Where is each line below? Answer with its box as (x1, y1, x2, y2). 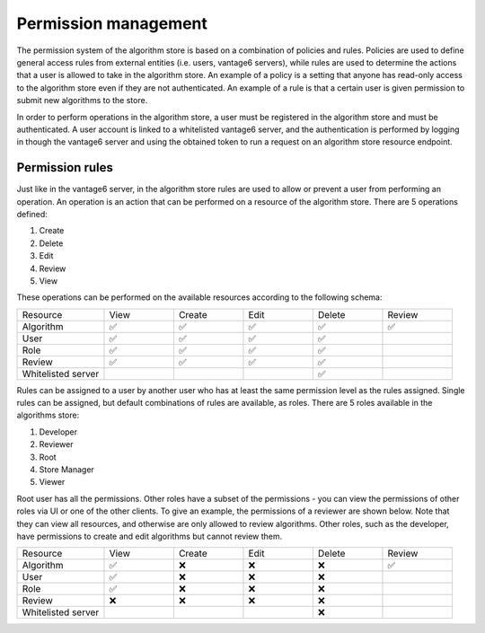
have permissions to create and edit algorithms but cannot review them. (16, 531, 283, 541)
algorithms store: (16, 409, 80, 421)
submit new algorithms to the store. (16, 95, 148, 106)
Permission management (16, 13, 208, 33)
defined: (16, 208, 48, 219)
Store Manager (39, 464, 94, 475)
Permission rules (16, 160, 114, 175)
